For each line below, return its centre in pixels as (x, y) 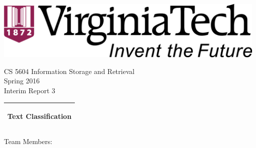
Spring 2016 (22, 81)
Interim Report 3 (30, 91)
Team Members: (28, 141)
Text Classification (40, 116)
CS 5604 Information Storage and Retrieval (69, 71)
